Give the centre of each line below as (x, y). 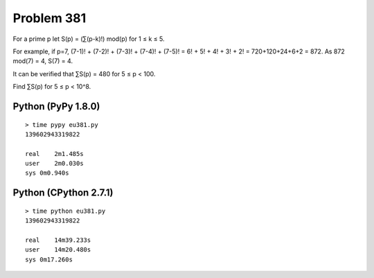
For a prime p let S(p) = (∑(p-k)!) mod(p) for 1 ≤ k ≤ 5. (89, 39)
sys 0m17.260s (49, 259)
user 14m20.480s (58, 250)
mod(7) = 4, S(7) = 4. (43, 61)
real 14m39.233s (58, 240)
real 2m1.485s (54, 154)
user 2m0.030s (54, 164)
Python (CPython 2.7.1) (63, 193)
